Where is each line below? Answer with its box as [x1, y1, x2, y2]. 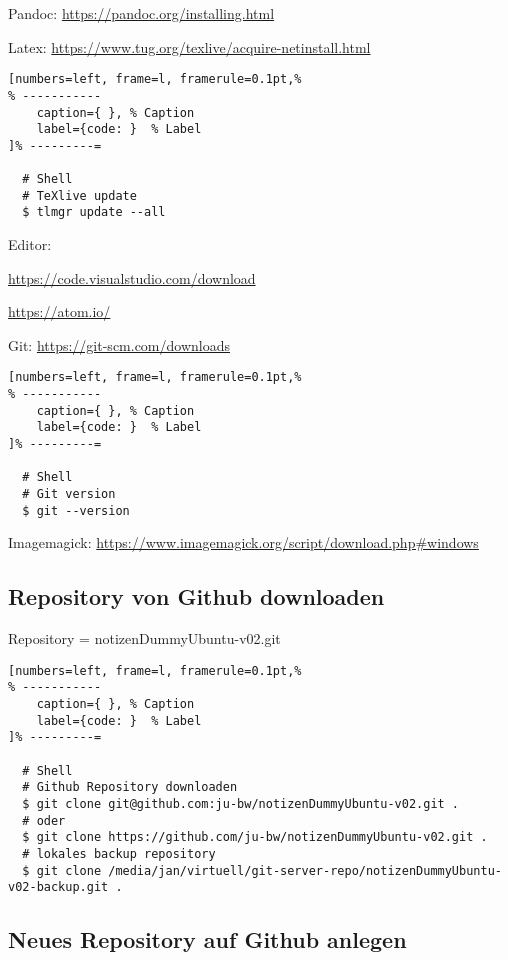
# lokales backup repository [22, 846, 216, 861]
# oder [22, 813, 66, 828]
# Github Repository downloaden [22, 780, 238, 795]
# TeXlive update [22, 188, 137, 203]
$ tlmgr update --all [22, 205, 166, 220]
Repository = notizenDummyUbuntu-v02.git [8, 628, 281, 649]
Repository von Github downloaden [8, 581, 385, 612]
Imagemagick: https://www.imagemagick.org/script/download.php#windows [8, 532, 479, 553]
